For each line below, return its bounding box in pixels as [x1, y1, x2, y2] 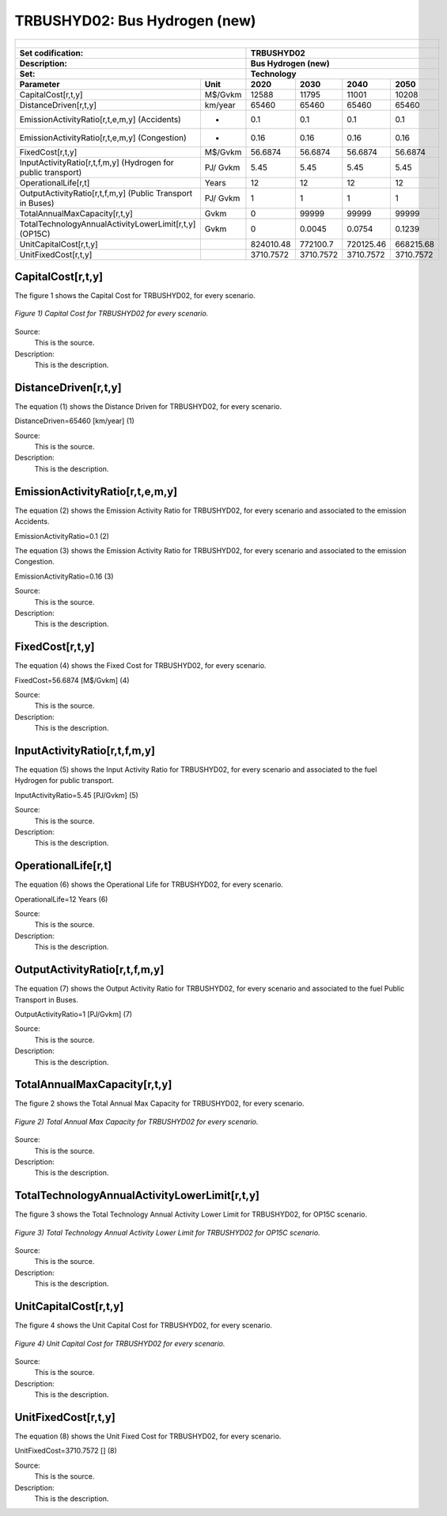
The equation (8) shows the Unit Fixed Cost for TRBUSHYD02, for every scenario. [14, 1431, 282, 1441]
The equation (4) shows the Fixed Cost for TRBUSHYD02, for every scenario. [14, 661, 267, 670]
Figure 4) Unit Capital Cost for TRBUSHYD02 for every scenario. [14, 1338, 225, 1348]
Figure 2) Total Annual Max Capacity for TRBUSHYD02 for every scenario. [14, 1117, 259, 1126]
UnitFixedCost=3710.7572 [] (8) [14, 1446, 118, 1456]
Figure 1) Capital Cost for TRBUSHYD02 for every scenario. [14, 309, 209, 319]
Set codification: [19, 48, 84, 59]
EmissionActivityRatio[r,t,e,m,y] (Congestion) [19, 132, 188, 143]
